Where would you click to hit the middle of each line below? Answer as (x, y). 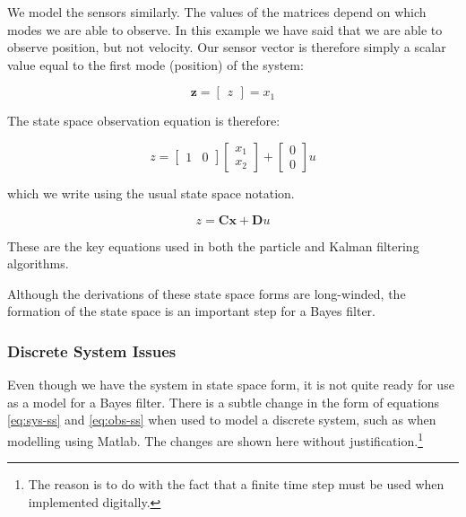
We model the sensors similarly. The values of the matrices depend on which (217, 12)
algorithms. (38, 263)
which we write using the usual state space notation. (151, 193)
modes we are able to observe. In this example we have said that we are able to (225, 29)
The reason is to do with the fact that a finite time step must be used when (236, 484)
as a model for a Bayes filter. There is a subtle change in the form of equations (224, 402)
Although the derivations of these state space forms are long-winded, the (207, 293)
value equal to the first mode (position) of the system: (155, 64)
